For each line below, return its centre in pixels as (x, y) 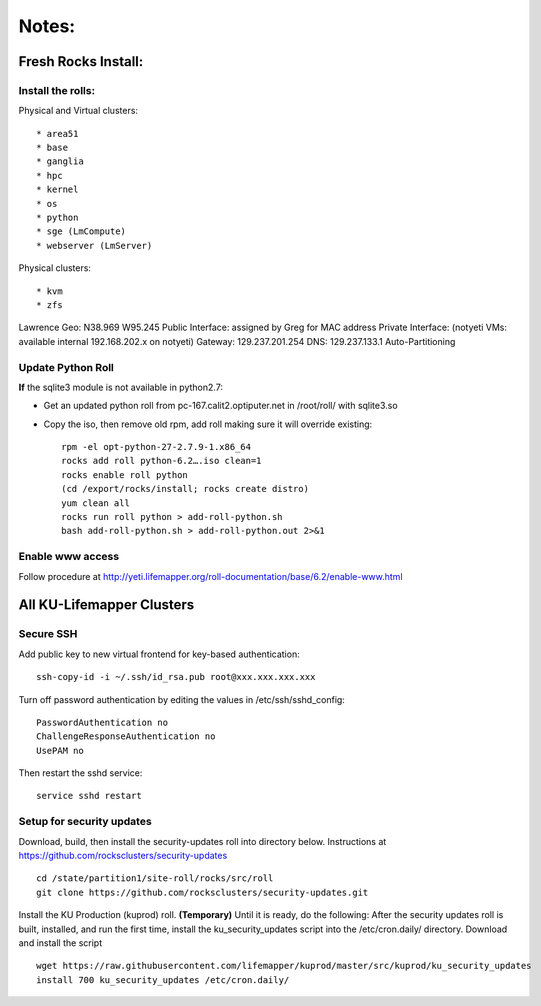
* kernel (57, 189)
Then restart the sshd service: (80, 773)
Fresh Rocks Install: (81, 61)
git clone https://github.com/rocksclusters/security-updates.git (202, 892)
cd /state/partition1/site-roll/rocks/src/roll (155, 878)
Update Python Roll (66, 367)
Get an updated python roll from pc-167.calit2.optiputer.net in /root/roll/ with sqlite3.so (221, 406)
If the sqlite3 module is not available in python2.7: (121, 387)
